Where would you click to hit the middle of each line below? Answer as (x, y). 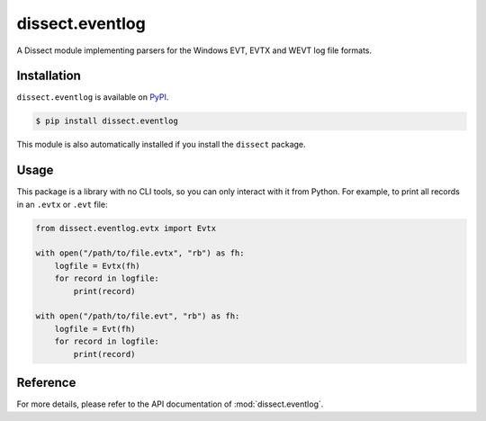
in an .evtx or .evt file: (62, 204)
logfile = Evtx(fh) (98, 266)
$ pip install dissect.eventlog (107, 121)
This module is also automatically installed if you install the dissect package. (161, 145)
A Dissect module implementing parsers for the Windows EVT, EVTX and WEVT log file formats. (194, 50)
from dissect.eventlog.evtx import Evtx (126, 228)
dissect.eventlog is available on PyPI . (93, 97)
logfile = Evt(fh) (95, 329)
